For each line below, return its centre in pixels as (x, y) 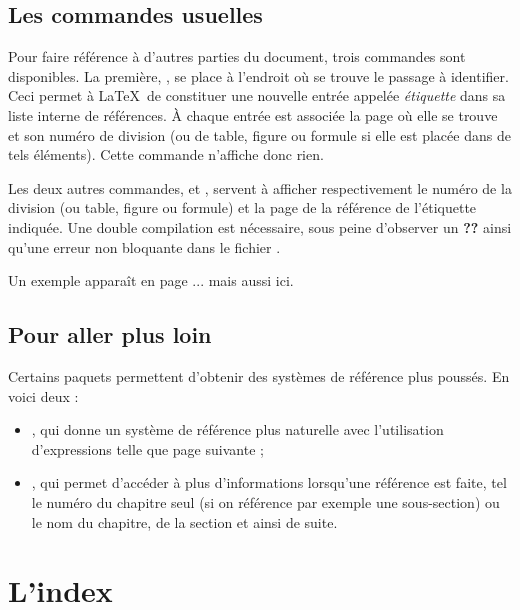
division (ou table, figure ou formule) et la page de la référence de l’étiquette (242, 207)
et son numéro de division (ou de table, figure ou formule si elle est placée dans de (259, 134)
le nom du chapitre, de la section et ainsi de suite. (184, 521)
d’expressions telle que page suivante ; (147, 448)
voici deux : (43, 395)
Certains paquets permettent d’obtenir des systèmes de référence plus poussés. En (259, 375)
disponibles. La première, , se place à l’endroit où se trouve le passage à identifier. (258, 75)
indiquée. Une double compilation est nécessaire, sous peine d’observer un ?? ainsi (260, 226)
